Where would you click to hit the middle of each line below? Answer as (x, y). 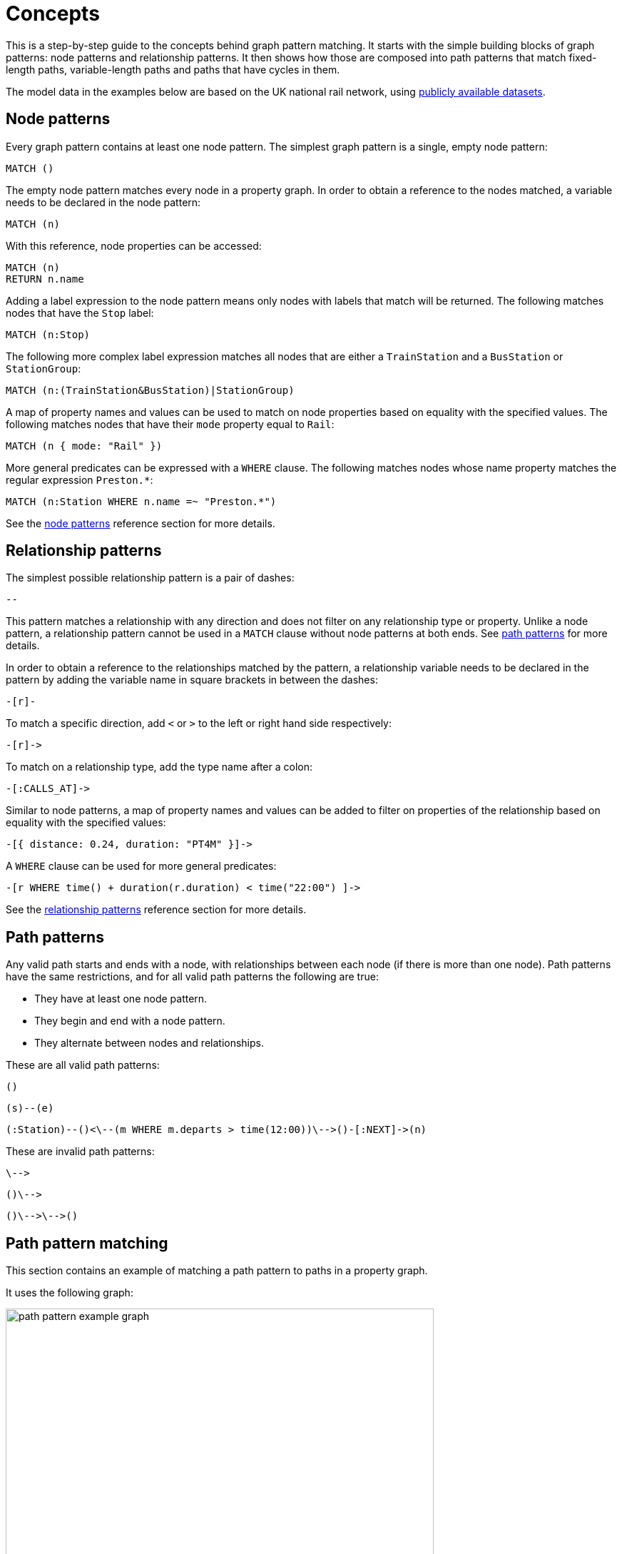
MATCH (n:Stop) (48, 334)
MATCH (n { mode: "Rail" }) (84, 446)
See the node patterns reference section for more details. (141, 523)
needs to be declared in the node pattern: (103, 202)
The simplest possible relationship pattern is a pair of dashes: (150, 578)
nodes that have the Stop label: (80, 313)
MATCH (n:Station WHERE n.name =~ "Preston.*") (141, 501)
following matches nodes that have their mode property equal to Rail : (170, 424)
